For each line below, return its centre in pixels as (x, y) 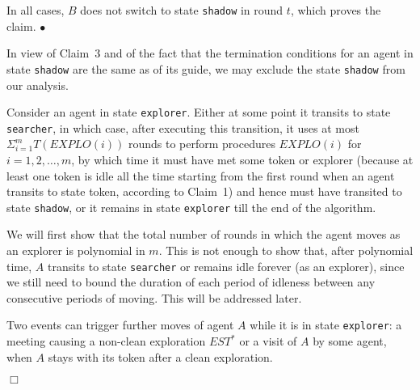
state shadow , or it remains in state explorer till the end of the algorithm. (191, 207)
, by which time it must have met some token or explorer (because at (242, 159)
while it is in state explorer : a (326, 325)
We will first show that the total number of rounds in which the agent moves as (204, 234)
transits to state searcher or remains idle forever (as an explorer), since (226, 266)
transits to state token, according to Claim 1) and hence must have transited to (204, 191)
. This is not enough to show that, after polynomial (286, 250)
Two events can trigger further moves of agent (120, 325)
